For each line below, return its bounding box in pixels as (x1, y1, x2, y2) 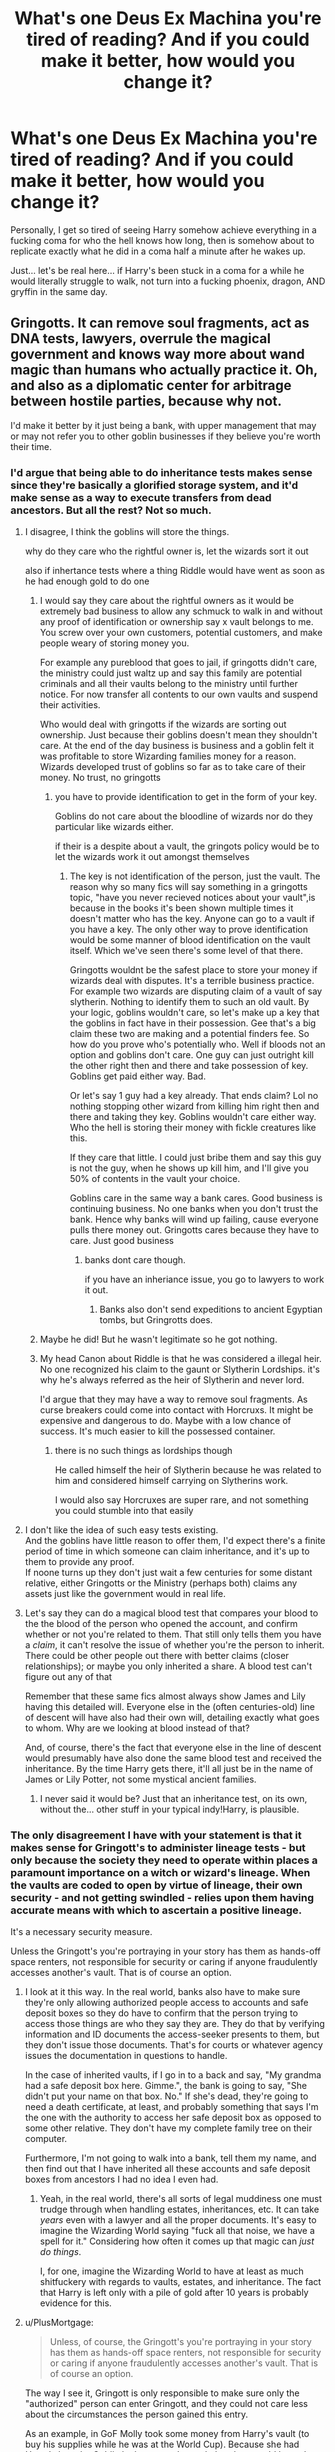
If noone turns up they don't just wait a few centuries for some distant (24, 1567, 313, 1579)
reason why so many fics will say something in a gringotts (69, 881, 308, 893)
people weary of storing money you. (39, 637, 190, 649)
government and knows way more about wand (10, 346, 305, 363)
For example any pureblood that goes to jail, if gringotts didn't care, (39, 657, 318, 669)
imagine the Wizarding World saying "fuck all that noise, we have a (39, 2225, 315, 2237)
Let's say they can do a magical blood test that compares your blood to (24, 1607, 319, 1619)
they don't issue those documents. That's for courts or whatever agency (24, 2039, 323, 2051)
